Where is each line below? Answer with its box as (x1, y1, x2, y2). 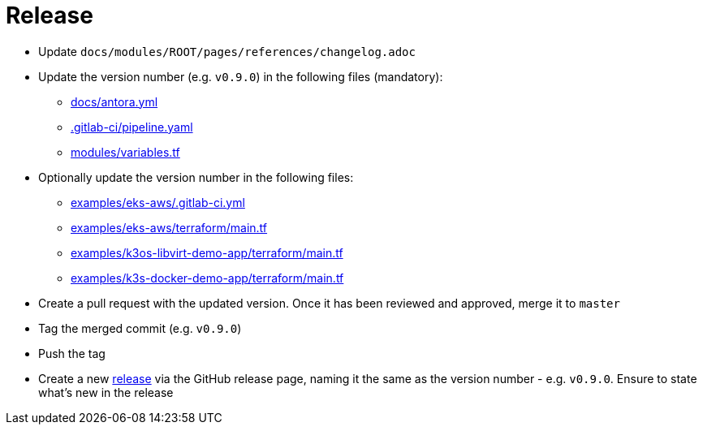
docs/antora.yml (71, 94, 158, 109)
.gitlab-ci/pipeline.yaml (71, 119, 193, 134)
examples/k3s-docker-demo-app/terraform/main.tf (71, 270, 344, 285)
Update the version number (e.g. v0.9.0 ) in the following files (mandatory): (38, 69, 443, 84)
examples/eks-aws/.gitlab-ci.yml (71, 195, 245, 209)
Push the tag (38, 346, 106, 360)
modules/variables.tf (71, 144, 180, 159)
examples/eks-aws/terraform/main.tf (71, 220, 268, 235)
